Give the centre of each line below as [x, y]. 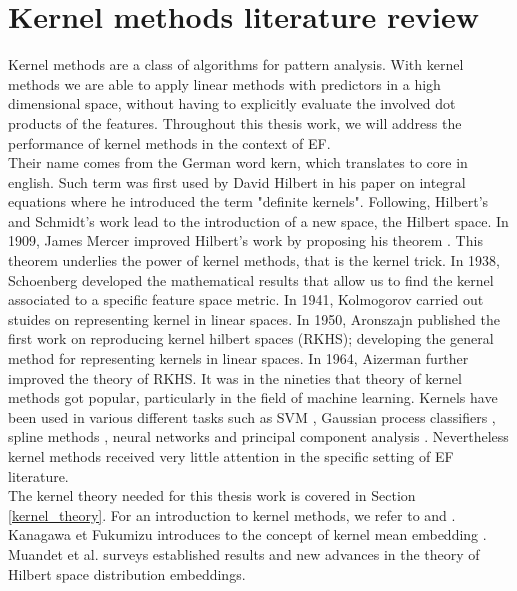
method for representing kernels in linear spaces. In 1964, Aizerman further [238, 358]
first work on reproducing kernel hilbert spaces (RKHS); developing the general [251, 338]
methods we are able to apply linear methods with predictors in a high [224, 83]
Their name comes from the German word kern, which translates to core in [238, 162]
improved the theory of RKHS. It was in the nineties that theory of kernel [235, 377]
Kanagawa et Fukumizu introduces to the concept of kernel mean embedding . [247, 534]
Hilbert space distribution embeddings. [127, 573]
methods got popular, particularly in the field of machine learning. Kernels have [253, 397]
